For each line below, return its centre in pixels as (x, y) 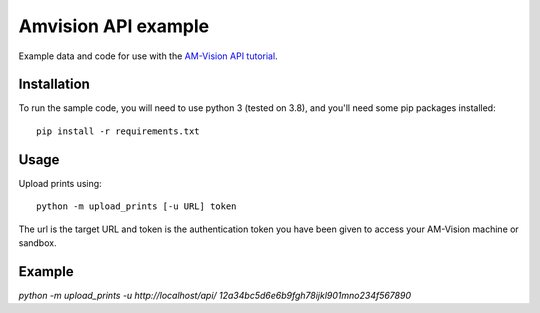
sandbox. (37, 242)
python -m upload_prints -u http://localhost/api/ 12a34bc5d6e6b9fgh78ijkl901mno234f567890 (215, 295)
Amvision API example (114, 26)
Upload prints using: (60, 183)
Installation (54, 84)
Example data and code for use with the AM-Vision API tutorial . (148, 56)
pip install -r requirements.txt (118, 131)
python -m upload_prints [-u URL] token (136, 206)
